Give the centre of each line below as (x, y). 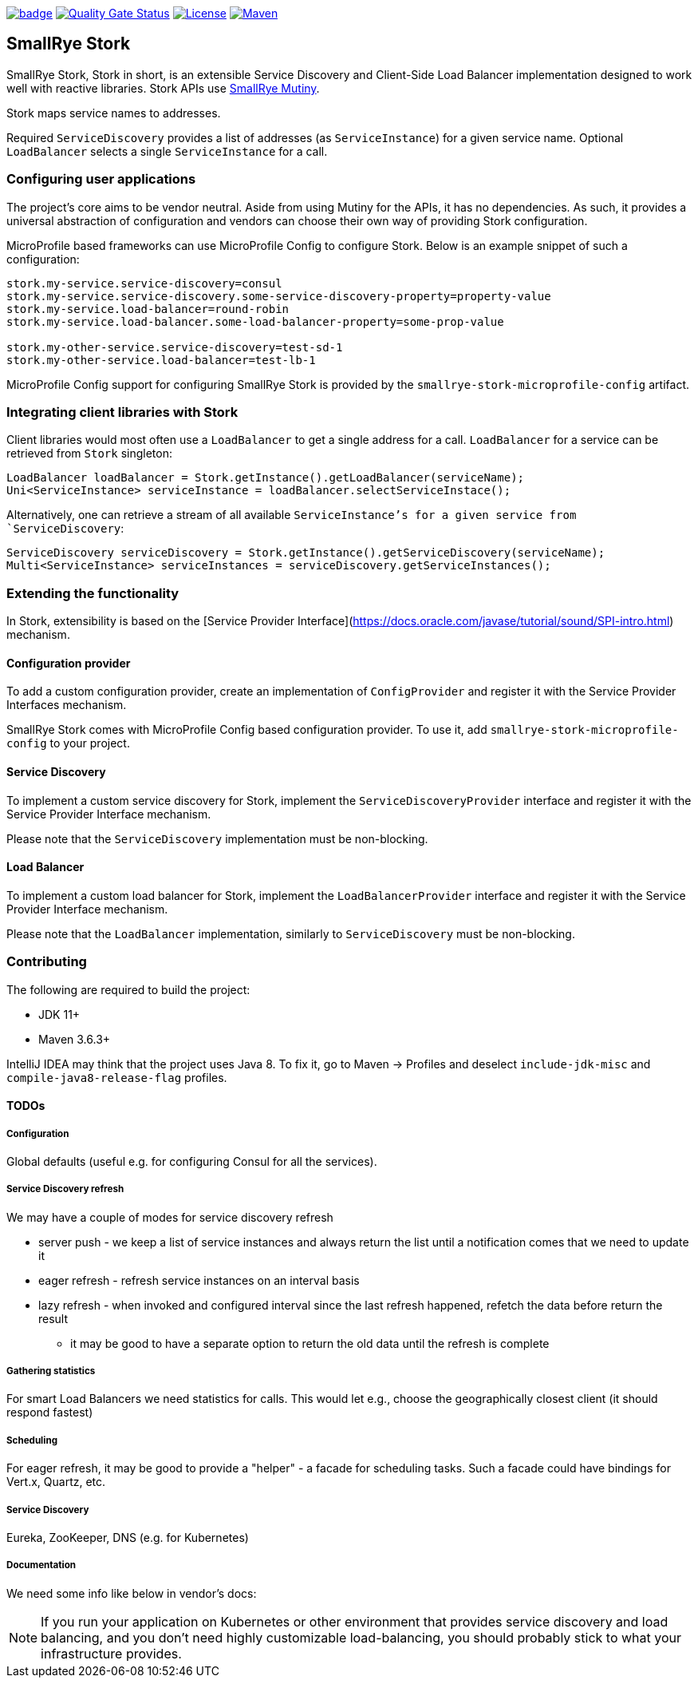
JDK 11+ (59, 1014)
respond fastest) (50, 1413)
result (53, 1318)
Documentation (41, 1565)
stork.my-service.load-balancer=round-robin (148, 309)
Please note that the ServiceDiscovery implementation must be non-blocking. (217, 838)
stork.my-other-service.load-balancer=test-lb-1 (161, 360)
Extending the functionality (93, 593)
